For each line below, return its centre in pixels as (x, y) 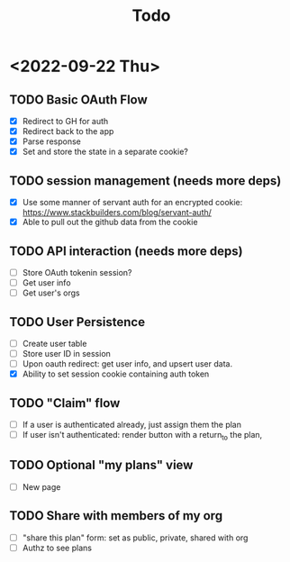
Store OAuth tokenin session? (77, 272)
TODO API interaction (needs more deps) (126, 251)
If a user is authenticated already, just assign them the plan (131, 425)
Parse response (51, 141)
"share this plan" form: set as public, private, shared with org (135, 538)
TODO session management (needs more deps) (145, 181)
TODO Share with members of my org (116, 516)
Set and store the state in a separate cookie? (105, 152)
